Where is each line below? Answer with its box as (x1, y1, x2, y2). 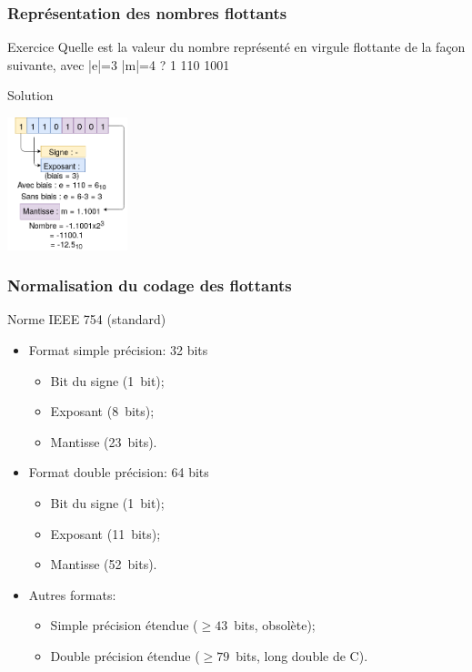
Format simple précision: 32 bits (28, 340, 208, 359)
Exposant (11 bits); (50, 524, 161, 543)
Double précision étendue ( (50, 646, 200, 665)
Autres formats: (28, 585, 116, 604)
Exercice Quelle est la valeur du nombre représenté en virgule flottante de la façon (7, 37, 466, 56)
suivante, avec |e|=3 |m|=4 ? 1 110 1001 (7, 55, 230, 74)
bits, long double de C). (236, 646, 368, 665)
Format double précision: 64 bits (28, 463, 209, 482)
